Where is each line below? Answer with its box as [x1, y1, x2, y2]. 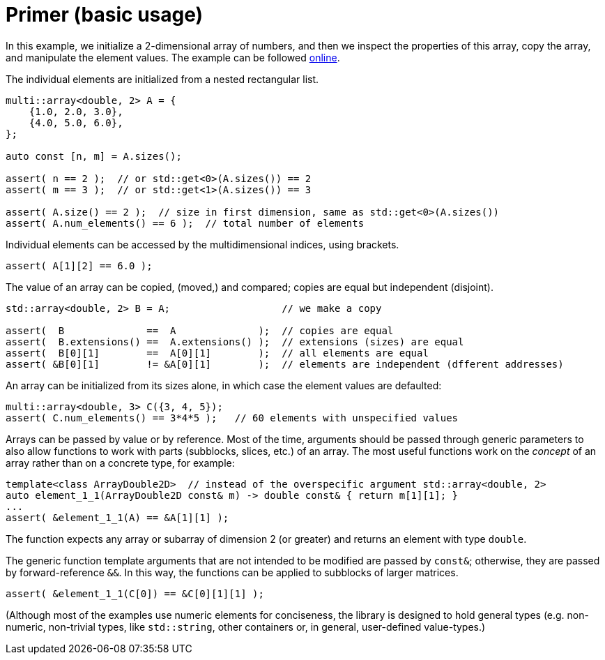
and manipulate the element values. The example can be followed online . [6, 51, 340, 63]
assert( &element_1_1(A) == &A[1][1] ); [6, 511, 229, 523]
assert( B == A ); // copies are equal [6, 324, 394, 336]
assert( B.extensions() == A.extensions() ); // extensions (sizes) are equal [6, 336, 464, 347]
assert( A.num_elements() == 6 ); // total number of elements [6, 217, 365, 229]
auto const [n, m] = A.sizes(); [6, 150, 182, 162]
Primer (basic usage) [6, 3, 204, 27]
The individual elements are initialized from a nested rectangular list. [6, 73, 319, 85]
